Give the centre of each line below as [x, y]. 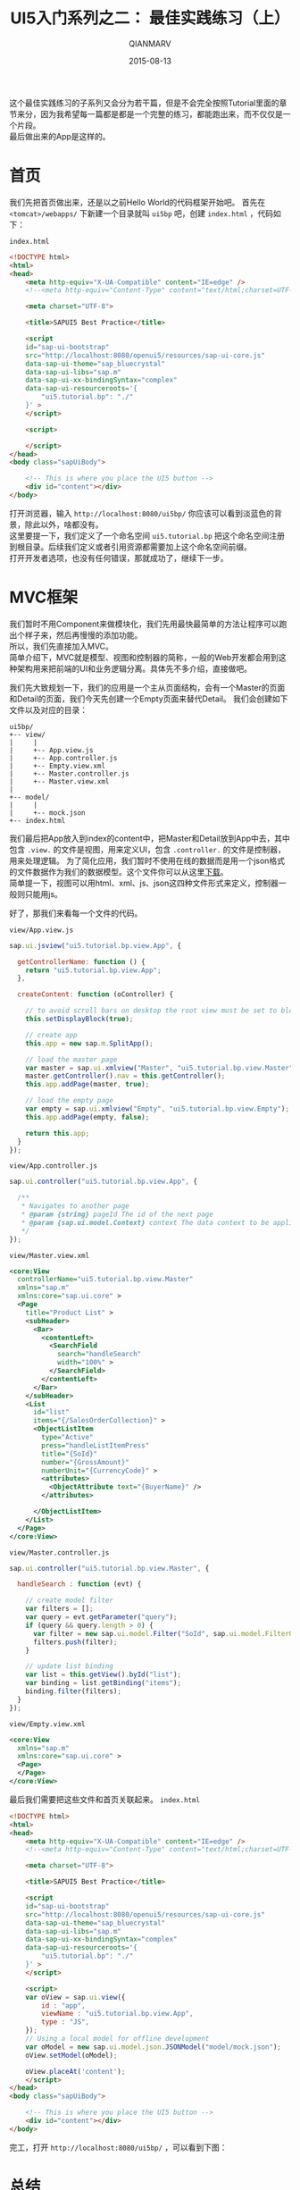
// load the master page [71, 1060]
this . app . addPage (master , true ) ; [87, 1085]
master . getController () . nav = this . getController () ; [125, 1076]
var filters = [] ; [59, 1609]
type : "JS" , [66, 2022]
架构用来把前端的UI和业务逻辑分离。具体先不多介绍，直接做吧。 [134, 668]
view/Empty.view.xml [48, 1724]
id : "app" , [64, 2005]
